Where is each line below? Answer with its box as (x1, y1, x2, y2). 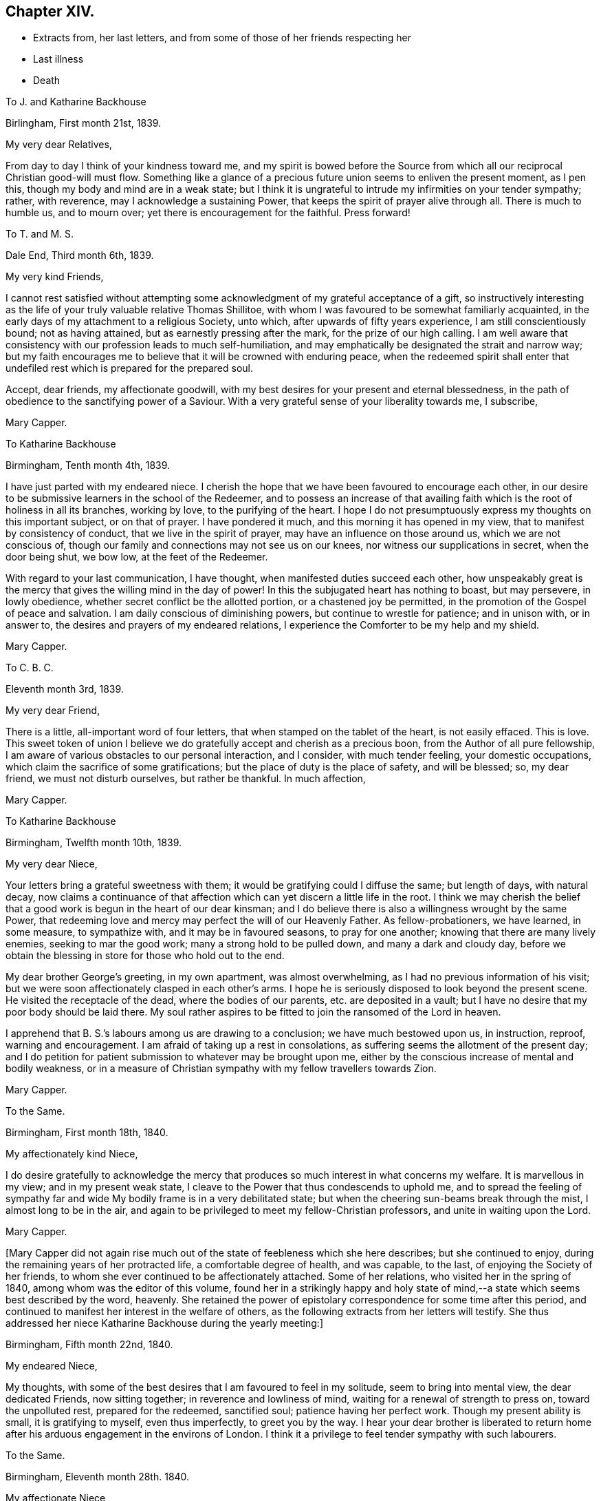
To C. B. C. (6, 662, 54, 674)
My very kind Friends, (6, 271, 104, 283)
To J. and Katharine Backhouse (6, 96, 146, 108)
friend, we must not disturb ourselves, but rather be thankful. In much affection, (6, 773, 366, 785)
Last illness (33, 53, 84, 65)
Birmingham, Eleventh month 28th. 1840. (6, 1471, 190, 1483)
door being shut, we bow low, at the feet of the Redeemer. (6, 551, 268, 563)
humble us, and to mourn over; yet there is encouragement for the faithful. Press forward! (6, 207, 411, 219)
